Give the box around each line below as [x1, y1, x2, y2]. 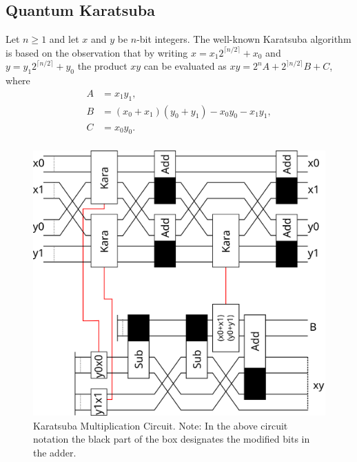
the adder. [33, 445, 76, 459]
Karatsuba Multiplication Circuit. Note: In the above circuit [33, 418, 288, 432]
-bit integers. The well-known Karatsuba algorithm [136, 32, 351, 46]
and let [49, 32, 79, 46]
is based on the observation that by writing [6, 45, 188, 59]
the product [77, 59, 127, 73]
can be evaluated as [143, 59, 227, 73]
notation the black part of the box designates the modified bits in [33, 432, 310, 446]
